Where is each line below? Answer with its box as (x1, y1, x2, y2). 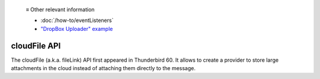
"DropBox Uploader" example (40, 25, 113, 32)
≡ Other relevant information (25, 6, 95, 13)
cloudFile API (11, 40, 61, 50)
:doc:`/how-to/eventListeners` (40, 17, 114, 24)
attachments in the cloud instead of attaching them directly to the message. (11, 65, 196, 72)
